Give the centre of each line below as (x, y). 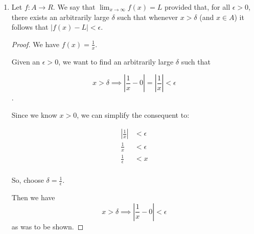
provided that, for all (197, 7)
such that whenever (147, 17)
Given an (26, 61)
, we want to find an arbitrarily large (116, 61)
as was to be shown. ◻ (48, 226)
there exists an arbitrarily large (60, 17)
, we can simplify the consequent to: (133, 114)
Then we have (33, 197)
